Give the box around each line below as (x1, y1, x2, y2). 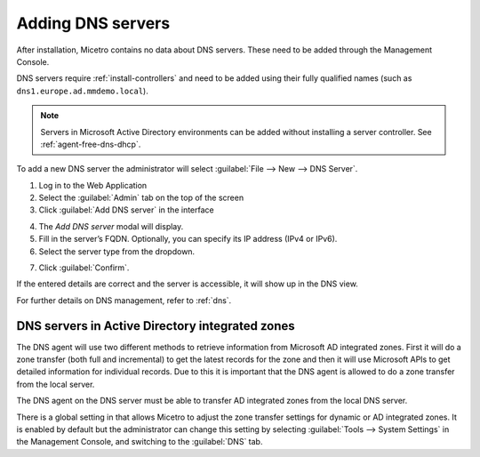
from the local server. (16, 379, 95, 389)
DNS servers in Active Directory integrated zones (16, 318, 295, 333)
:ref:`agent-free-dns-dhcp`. (40, 139, 141, 149)
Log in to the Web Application (38, 180, 148, 190)
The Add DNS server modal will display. (38, 220, 184, 231)
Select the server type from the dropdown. (38, 245, 196, 257)
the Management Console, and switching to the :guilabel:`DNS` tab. (16, 437, 263, 447)
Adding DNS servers (16, 13, 171, 33)
